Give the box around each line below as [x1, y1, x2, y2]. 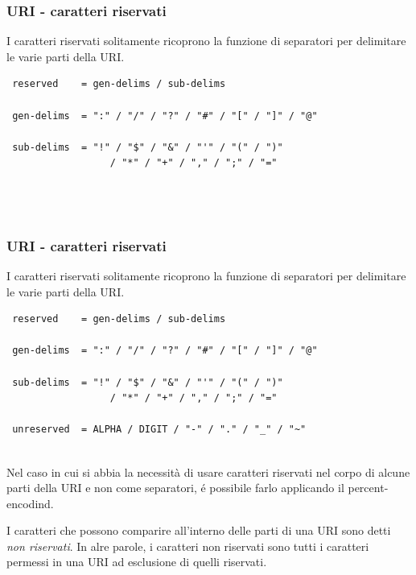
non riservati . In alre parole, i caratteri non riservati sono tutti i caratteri [6, 537, 369, 554]
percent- [348, 479, 389, 496]
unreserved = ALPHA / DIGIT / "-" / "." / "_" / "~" [12, 424, 307, 436]
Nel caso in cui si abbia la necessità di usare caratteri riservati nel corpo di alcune [6, 463, 410, 480]
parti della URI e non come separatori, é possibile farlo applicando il [6, 479, 344, 496]
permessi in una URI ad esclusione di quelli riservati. [6, 553, 267, 570]
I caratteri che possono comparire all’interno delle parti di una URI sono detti [6, 522, 391, 539]
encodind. [6, 494, 54, 511]
